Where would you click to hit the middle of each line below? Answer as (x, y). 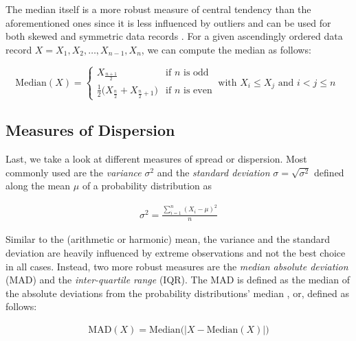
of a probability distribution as (147, 186)
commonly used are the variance (74, 172)
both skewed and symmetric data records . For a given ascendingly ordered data (174, 36)
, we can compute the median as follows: (226, 49)
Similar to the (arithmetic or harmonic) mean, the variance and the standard (168, 239)
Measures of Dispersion (90, 130)
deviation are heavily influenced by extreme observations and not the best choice (176, 253)
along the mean (38, 186)
